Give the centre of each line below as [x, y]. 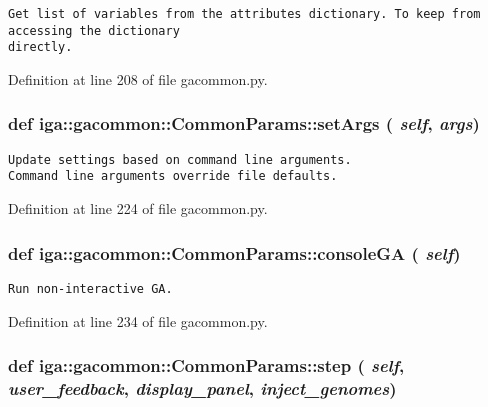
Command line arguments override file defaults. [173, 176]
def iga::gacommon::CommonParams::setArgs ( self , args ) [244, 123]
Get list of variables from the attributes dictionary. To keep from [244, 14]
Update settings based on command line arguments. [180, 159]
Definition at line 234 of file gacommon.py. [138, 320]
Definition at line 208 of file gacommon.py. [138, 78]
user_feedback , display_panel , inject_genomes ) [202, 388]
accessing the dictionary [94, 30]
